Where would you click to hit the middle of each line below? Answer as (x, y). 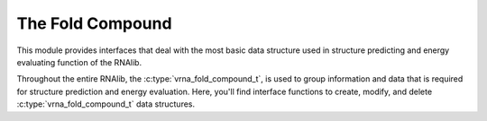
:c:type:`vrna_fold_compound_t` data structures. (106, 104)
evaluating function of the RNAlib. (79, 62)
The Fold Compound (94, 23)
